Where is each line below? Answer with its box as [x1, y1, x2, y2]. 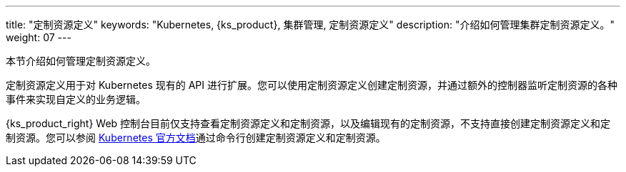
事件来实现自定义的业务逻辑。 [6, 93, 146, 105]
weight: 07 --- [6, 31, 71, 43]
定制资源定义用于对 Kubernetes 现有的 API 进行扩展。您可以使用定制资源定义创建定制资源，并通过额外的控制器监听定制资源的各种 [6, 79, 617, 91]
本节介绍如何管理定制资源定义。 [6, 55, 156, 67]
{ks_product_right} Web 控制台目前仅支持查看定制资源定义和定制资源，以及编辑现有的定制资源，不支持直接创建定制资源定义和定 [6, 117, 611, 129]
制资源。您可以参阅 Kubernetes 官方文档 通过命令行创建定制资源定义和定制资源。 [6, 131, 386, 144]
